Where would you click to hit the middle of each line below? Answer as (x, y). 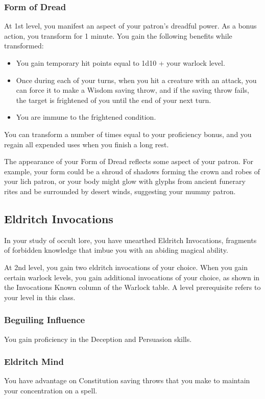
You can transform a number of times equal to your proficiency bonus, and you (128, 134)
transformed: (24, 46)
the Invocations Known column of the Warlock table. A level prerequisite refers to (132, 287)
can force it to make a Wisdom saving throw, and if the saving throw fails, (132, 90)
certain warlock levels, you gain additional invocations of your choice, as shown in (132, 277)
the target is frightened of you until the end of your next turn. (114, 100)
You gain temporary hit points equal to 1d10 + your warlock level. (121, 63)
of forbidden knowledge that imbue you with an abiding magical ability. (116, 250)
